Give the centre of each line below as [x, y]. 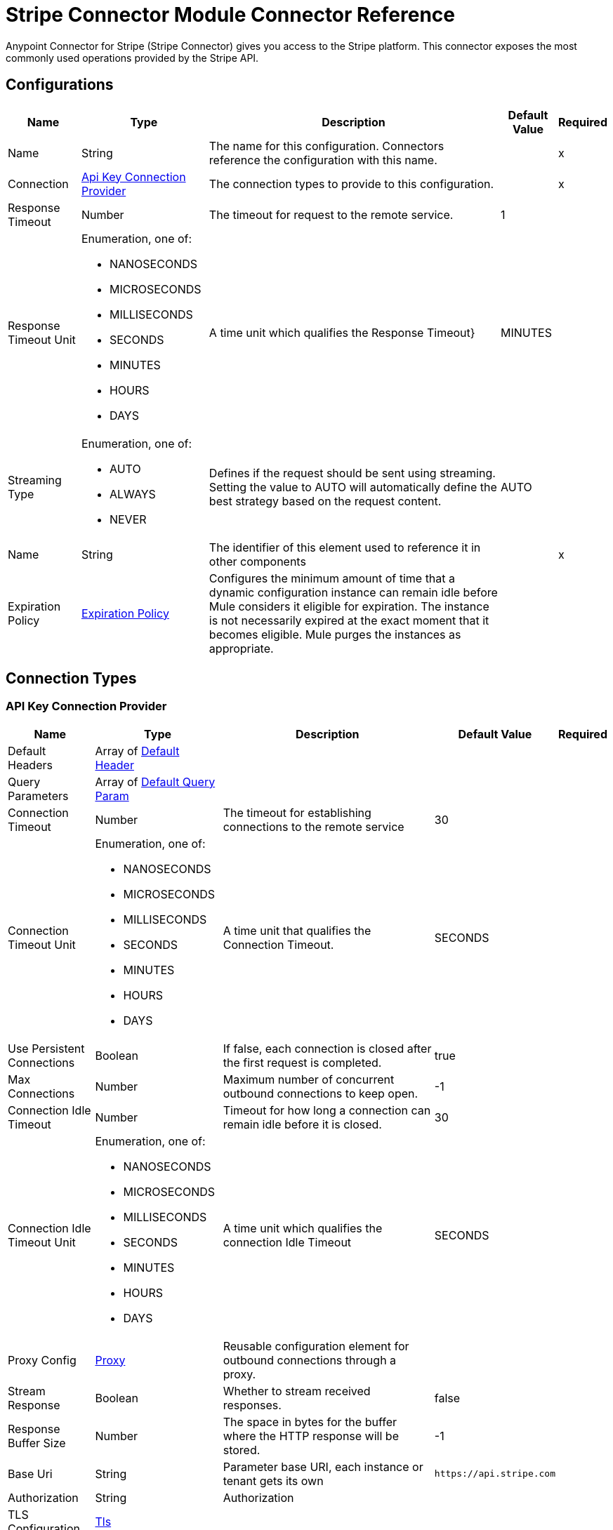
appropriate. [241, 648]
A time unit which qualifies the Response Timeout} [342, 332]
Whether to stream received [297, 1391]
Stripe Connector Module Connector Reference [231, 15]
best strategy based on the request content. [325, 501]
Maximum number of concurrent [309, 1079]
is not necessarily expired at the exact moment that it [349, 620]
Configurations [60, 85]
